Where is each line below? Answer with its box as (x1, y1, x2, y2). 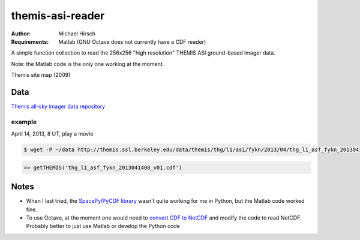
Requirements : (11, 38, 49, 45)
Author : (11, 30, 31, 37)
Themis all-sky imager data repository (11, 103, 105, 110)
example (11, 118, 37, 126)
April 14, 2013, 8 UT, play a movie (11, 130, 94, 137)
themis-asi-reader (11, 9, 105, 22)
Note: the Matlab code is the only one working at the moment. (11, 60, 164, 67)
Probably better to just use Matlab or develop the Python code (26, 223, 180, 230)
